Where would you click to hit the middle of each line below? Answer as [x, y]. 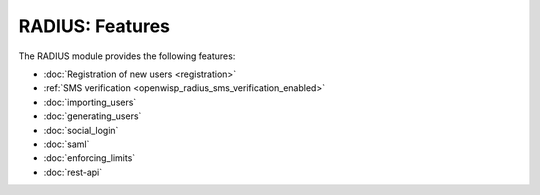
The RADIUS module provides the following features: [127, 56]
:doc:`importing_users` [90, 102]
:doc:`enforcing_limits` [89, 158]
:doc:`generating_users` [92, 116]
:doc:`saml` [66, 144]
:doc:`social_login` [81, 130]
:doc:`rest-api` [73, 172]
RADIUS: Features [94, 26]
